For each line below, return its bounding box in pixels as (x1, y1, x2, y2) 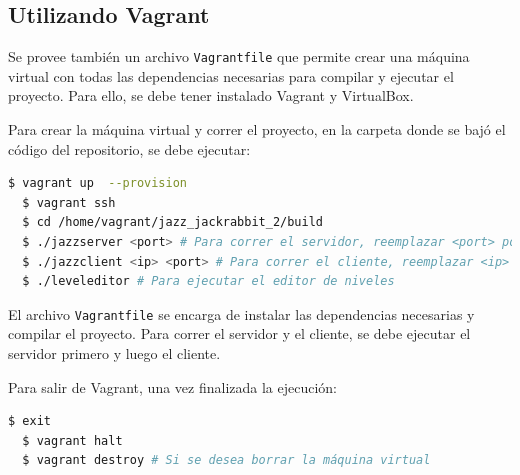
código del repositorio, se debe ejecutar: (8, 138, 251, 159)
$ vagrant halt (22, 433, 123, 448)
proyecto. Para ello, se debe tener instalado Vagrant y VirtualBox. (8, 85, 414, 106)
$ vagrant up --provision (8, 176, 187, 191)
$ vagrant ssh (22, 195, 116, 210)
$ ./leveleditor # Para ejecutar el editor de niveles (22, 274, 395, 289)
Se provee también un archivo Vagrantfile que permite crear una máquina (8, 46, 470, 67)
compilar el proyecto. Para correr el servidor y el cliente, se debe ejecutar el (8, 323, 471, 344)
